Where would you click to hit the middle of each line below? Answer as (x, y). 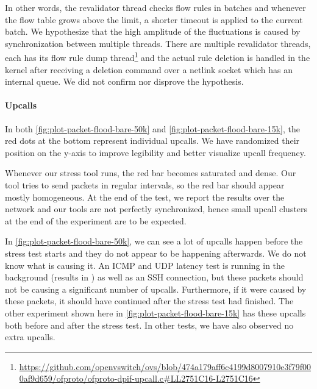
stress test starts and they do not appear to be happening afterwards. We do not (156, 253)
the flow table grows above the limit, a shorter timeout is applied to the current (154, 19)
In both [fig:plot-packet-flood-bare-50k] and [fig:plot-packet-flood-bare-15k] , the (152, 128)
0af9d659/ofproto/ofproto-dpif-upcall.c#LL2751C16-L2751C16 (136, 378)
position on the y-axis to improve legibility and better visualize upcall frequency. (155, 152)
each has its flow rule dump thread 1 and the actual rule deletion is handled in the (158, 57)
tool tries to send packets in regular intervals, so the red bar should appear (145, 184)
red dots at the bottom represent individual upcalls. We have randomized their (152, 141)
